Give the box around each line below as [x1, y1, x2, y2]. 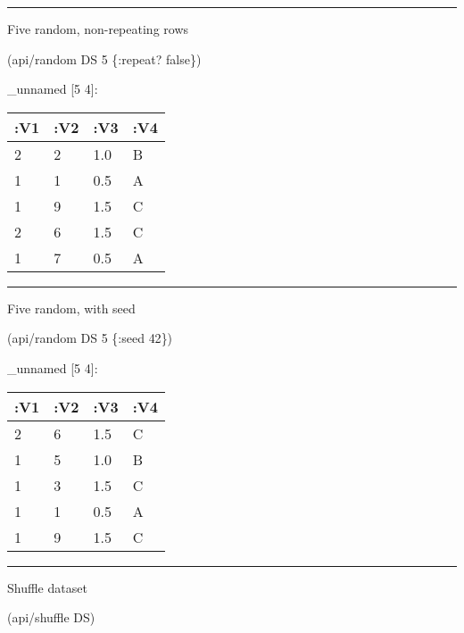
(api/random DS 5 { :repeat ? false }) [7, 49, 202, 68]
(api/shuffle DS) [7, 608, 95, 627]
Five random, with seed [7, 298, 136, 317]
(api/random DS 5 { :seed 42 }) [7, 329, 173, 347]
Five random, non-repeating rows [7, 20, 189, 37]
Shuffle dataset [7, 578, 87, 596]
